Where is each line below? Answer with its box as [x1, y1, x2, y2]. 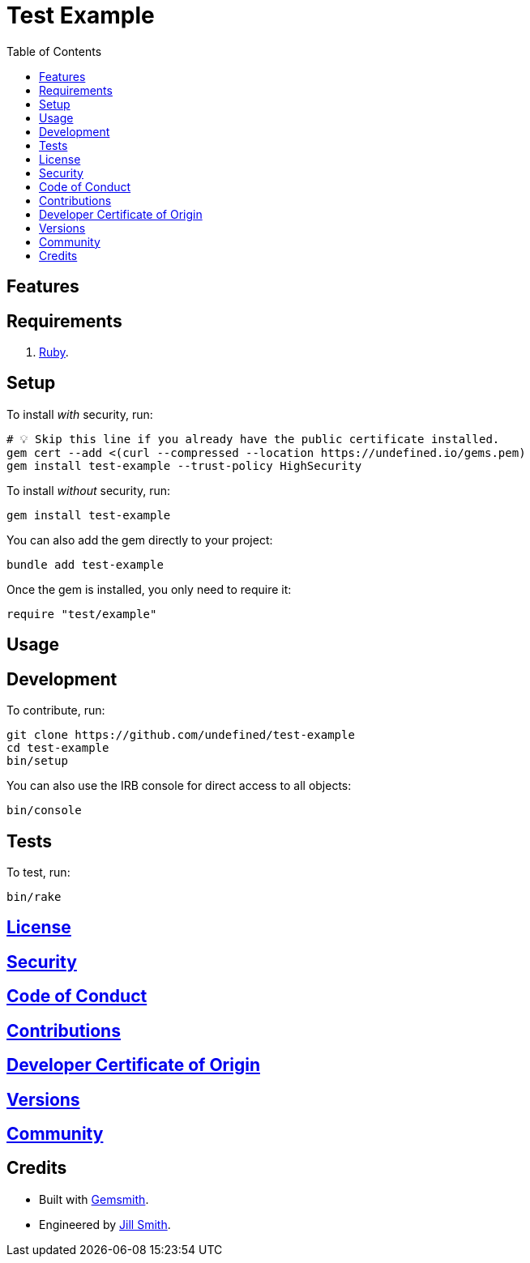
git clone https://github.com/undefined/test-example [6, 728, 355, 742]
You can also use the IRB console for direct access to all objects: [6, 779, 352, 793]
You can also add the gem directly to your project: [6, 532, 273, 547]
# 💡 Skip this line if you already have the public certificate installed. [6, 432, 500, 446]
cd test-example [6, 741, 109, 755]
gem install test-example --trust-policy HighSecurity [6, 459, 362, 472]
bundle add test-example [6, 557, 164, 571]
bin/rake [6, 890, 62, 903]
